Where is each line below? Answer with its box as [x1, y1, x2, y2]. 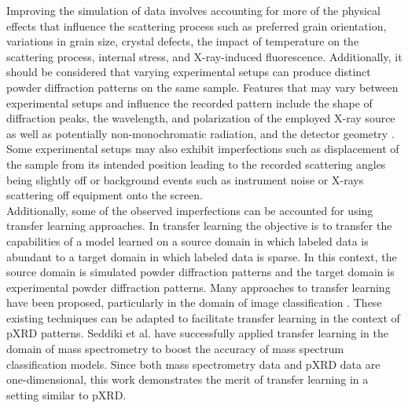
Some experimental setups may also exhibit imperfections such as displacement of [6, 140, 399, 157]
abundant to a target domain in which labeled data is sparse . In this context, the [6, 248, 397, 264]
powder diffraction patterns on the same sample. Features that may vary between [6, 78, 399, 95]
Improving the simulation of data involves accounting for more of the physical [6, 2, 380, 18]
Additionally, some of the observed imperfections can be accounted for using [6, 202, 373, 218]
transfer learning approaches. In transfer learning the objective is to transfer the [6, 217, 392, 234]
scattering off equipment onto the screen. [6, 187, 203, 203]
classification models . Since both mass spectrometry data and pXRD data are [6, 355, 380, 372]
